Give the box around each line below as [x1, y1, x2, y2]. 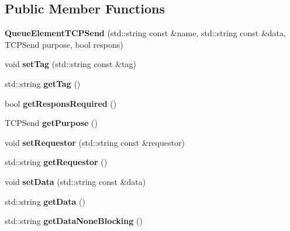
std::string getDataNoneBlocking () [5, 215, 143, 227]
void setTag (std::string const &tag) [5, 58, 136, 70]
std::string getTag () [5, 77, 81, 89]
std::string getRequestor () [5, 156, 108, 168]
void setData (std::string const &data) [5, 175, 146, 187]
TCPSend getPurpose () [5, 117, 98, 129]
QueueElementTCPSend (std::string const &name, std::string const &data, [5, 27, 286, 39]
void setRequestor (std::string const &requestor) [5, 136, 185, 148]
